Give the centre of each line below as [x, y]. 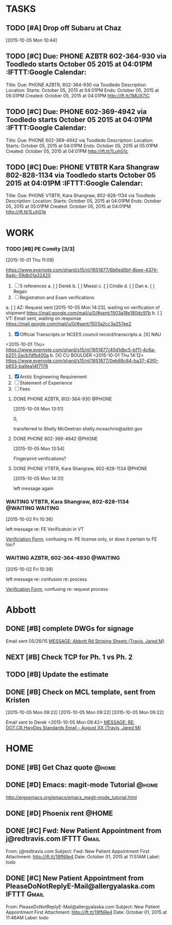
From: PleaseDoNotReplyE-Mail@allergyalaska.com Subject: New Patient [83, 907]
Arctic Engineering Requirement [53, 377]
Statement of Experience [46, 382]
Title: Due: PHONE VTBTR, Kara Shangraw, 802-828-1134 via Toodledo [81, 196]
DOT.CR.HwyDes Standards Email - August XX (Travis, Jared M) [73, 728]
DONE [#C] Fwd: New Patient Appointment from [84, 831]
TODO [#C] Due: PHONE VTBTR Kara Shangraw [83, 167]
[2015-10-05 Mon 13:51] [38, 409]
